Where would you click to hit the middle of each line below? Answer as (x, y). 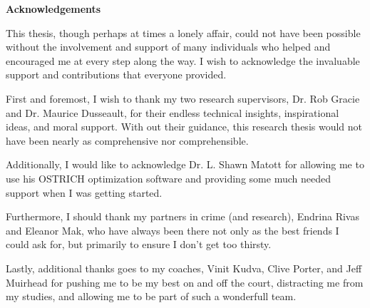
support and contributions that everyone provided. (116, 75)
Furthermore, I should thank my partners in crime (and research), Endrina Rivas (183, 216)
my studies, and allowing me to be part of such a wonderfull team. (151, 296)
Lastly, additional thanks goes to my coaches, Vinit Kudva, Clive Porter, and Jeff (184, 268)
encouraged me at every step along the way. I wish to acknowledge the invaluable (183, 60)
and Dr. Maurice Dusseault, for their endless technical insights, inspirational (173, 112)
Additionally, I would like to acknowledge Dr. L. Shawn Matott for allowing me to (185, 164)
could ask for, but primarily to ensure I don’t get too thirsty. (139, 244)
